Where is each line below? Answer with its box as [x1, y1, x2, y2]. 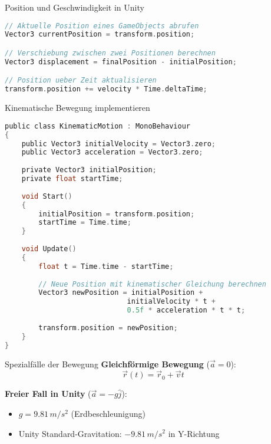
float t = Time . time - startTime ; [38, 262, 174, 271]
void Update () [21, 245, 77, 253]
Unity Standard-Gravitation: [18, 427, 122, 439]
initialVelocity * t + [127, 297, 216, 306]
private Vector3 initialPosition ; [21, 166, 157, 175]
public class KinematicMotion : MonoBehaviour [5, 121, 191, 130]
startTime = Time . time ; [38, 218, 131, 227]
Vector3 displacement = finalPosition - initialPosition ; [5, 57, 237, 66]
